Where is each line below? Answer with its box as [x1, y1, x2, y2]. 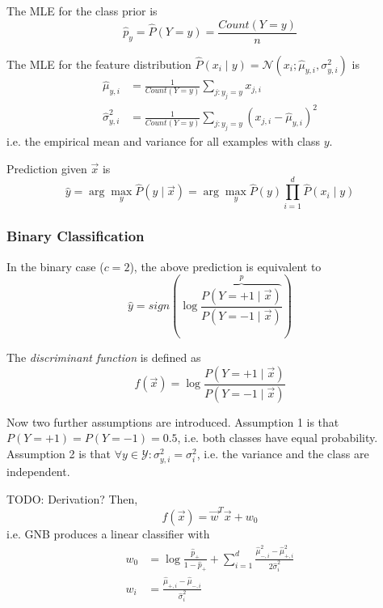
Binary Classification [6, 226, 145, 246]
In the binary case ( [6, 257, 104, 274]
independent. [6, 462, 70, 479]
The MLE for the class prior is [6, 2, 158, 19]
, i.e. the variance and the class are [196, 444, 369, 461]
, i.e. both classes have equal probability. [177, 429, 378, 446]
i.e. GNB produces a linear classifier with [6, 525, 210, 542]
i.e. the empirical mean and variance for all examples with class [6, 133, 321, 150]
